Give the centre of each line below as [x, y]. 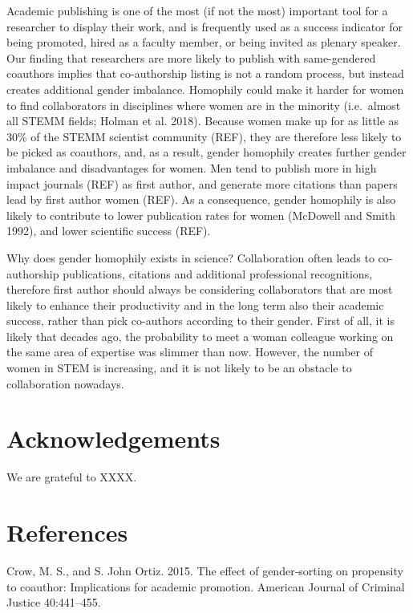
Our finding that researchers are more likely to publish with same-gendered [191, 57]
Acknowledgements [113, 438]
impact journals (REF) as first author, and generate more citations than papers [202, 183]
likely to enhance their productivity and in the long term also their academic [195, 304]
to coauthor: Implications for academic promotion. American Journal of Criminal [206, 586]
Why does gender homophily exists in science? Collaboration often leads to [190, 257]
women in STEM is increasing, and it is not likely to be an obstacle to [179, 368]
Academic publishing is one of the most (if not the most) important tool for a [197, 10]
